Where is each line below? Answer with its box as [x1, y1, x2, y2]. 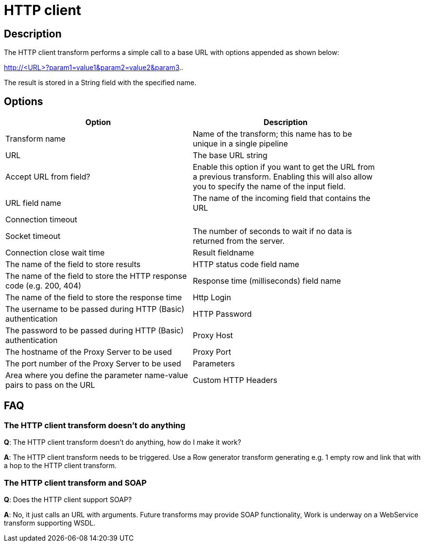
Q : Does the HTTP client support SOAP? [4, 495, 132, 504]
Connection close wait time [5, 248, 105, 258]
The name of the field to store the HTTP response [5, 271, 187, 281]
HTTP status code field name [193, 259, 300, 270]
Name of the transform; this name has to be [193, 129, 352, 139]
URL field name [5, 198, 61, 208]
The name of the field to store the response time [5, 292, 182, 303]
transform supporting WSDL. [4, 518, 96, 527]
